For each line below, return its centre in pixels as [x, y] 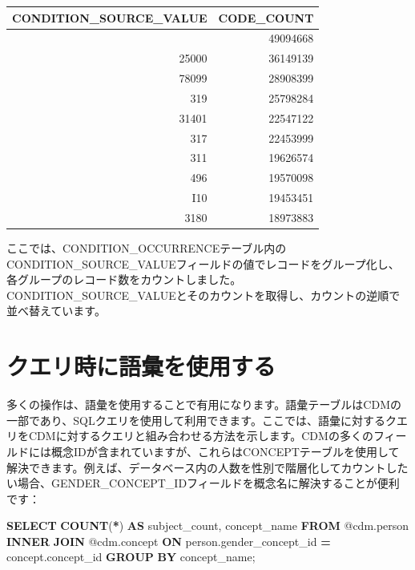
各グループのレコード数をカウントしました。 [124, 279]
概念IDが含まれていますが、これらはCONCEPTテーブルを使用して [225, 451]
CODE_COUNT [266, 17]
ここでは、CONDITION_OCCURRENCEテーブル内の [147, 248]
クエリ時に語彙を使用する [141, 366]
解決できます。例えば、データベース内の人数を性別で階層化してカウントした [207, 467]
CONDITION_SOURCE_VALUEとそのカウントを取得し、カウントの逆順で [203, 295]
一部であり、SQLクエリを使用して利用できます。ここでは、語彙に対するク [201, 420]
